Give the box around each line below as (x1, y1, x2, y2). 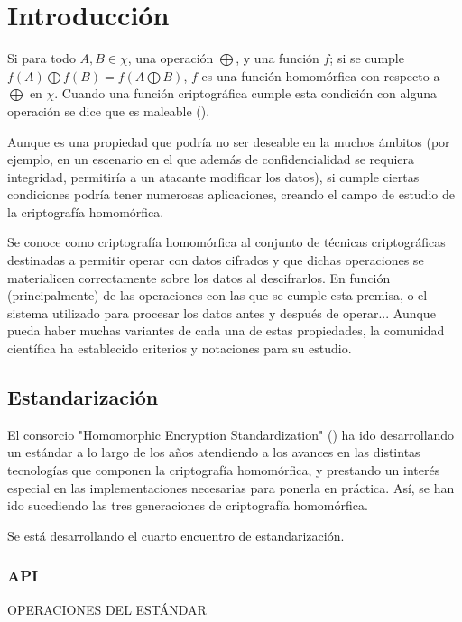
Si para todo (7, 49, 76, 68)
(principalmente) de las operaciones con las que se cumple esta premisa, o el (7, 286, 428, 305)
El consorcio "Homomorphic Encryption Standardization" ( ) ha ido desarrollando (7, 425, 455, 444)
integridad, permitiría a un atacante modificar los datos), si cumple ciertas (7, 167, 420, 186)
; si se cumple (329, 49, 404, 68)
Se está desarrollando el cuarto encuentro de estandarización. (7, 526, 345, 544)
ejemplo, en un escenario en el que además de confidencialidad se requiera (7, 150, 415, 169)
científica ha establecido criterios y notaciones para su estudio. (7, 339, 352, 358)
